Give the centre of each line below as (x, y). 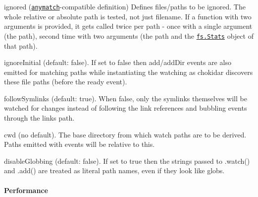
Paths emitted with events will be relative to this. (79, 144)
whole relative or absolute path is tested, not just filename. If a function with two (128, 16)
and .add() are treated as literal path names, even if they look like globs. (114, 170)
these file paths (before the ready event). (66, 82)
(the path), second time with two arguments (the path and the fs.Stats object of (129, 35)
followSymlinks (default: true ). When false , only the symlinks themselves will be (126, 98)
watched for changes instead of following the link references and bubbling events (126, 108)
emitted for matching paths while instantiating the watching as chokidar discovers (129, 72)
